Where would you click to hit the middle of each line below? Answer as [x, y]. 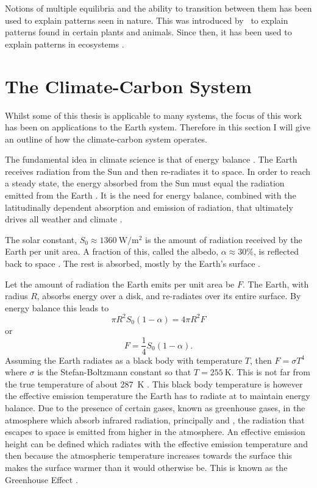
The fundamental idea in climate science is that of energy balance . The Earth [151, 159]
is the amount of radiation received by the [224, 239]
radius [16, 296]
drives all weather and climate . [64, 219]
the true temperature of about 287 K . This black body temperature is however [154, 384]
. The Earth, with [276, 284]
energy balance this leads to [57, 307]
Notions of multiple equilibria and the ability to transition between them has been [158, 8]
